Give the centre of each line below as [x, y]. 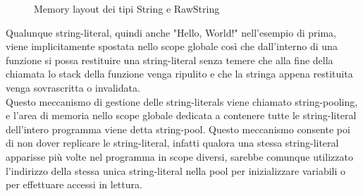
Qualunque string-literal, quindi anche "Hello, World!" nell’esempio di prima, [171, 32]
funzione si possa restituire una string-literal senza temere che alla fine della [170, 60]
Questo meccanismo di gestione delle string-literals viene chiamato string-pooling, [182, 101]
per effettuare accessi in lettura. [74, 184]
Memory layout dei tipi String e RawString [127, 8]
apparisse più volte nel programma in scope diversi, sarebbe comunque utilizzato [179, 156]
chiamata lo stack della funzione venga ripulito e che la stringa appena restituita [179, 74]
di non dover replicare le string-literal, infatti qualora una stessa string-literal [172, 143]
